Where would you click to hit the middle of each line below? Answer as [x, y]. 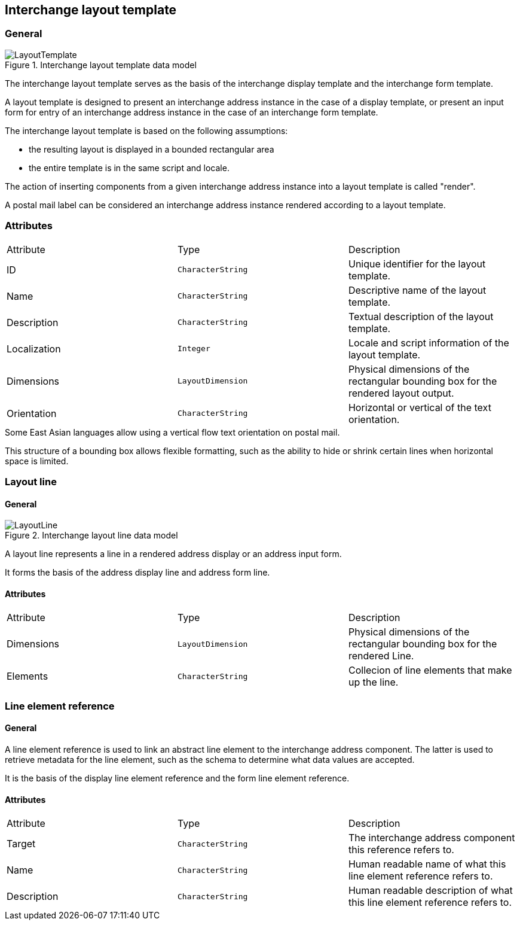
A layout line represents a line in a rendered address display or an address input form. [173, 554]
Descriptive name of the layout [417, 290]
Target [21, 844]
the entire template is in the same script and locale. [129, 168]
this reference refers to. [401, 850]
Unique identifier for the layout [417, 264]
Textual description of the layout [421, 316]
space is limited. [37, 461]
